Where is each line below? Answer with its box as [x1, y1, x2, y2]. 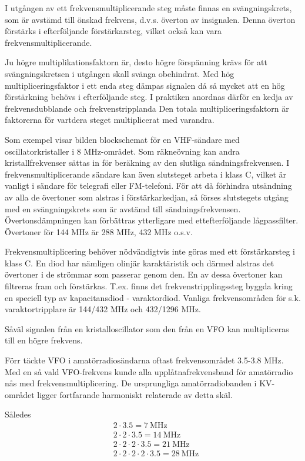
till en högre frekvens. [5, 334, 83, 346]
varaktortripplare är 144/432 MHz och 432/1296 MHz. [5, 303, 201, 315]
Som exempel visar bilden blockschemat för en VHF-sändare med [5, 133, 240, 145]
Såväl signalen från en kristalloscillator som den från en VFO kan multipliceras [5, 322, 289, 335]
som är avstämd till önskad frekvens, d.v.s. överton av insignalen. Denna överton [5, 13, 296, 25]
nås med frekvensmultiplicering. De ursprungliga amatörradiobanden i [5, 377, 257, 389]
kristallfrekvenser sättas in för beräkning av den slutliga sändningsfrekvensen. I [5, 156, 290, 169]
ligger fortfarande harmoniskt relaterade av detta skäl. [37, 388, 233, 400]
